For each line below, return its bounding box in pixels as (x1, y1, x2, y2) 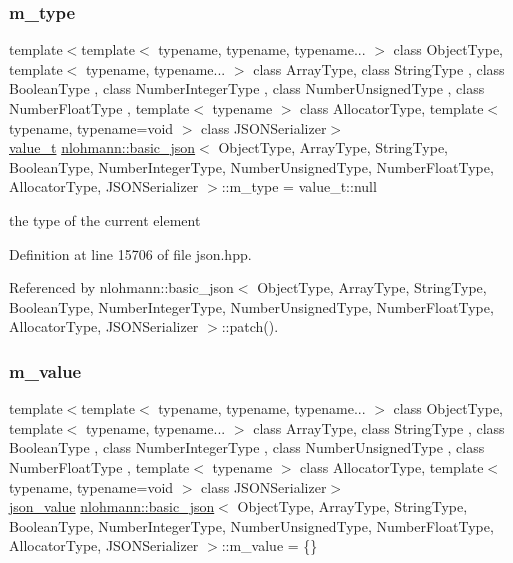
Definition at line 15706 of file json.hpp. (9, 243, 252, 264)
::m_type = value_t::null (221, 176, 377, 197)
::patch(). (221, 316, 279, 337)
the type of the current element (9, 209, 201, 230)
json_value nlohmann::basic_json (9, 496, 215, 517)
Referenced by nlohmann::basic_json (9, 277, 234, 298)
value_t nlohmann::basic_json (9, 137, 196, 158)
